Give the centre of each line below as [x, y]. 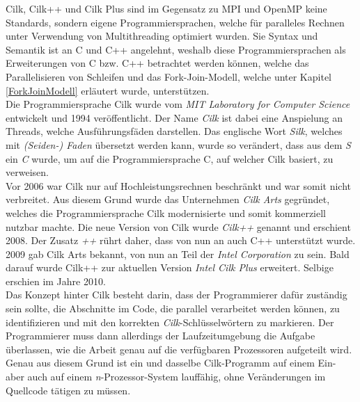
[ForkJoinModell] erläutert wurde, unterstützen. [108, 90]
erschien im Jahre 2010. [56, 281]
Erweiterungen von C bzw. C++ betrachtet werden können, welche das [157, 63]
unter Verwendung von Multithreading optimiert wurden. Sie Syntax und [162, 36]
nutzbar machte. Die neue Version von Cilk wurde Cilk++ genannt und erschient [178, 226]
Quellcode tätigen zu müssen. [68, 390]
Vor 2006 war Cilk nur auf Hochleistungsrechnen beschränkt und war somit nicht [179, 185]
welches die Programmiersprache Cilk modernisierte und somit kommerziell [166, 212]
